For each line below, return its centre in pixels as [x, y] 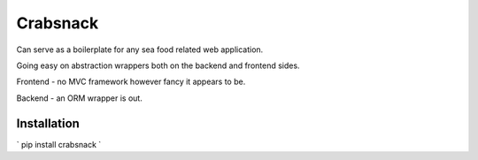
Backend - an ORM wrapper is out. [80, 98]
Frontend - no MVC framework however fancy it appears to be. [131, 82]
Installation [48, 123]
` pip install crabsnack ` [59, 144]
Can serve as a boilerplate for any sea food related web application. [140, 50]
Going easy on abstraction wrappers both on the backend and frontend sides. [158, 65]
